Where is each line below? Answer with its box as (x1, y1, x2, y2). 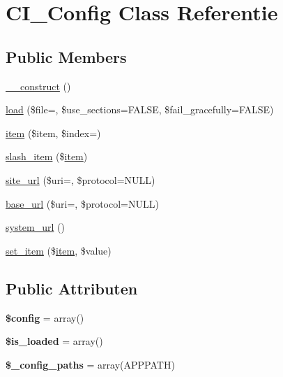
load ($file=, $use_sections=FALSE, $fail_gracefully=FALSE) (6, 102, 274, 117)
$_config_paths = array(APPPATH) (6, 357, 175, 371)
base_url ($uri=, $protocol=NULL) (6, 196, 159, 211)
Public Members (6, 45, 127, 67)
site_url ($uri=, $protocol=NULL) (6, 172, 155, 187)
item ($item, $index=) (6, 125, 101, 140)
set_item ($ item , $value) (6, 243, 112, 257)
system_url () (6, 220, 65, 234)
